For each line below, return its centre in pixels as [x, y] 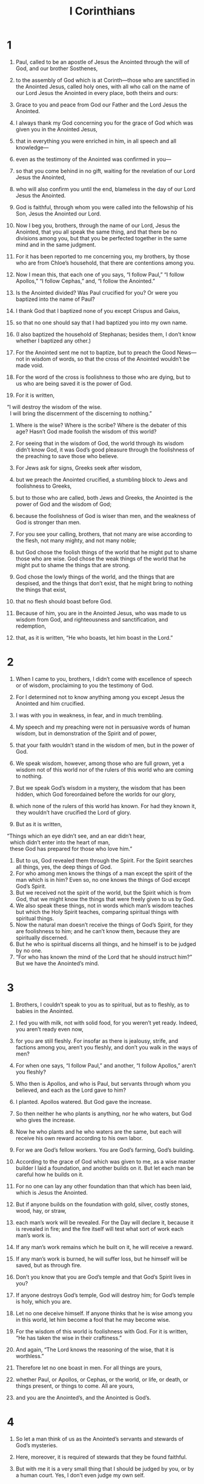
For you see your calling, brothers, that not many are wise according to [104, 534]
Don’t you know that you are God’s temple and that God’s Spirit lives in [103, 1277]
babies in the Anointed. [44, 1011]
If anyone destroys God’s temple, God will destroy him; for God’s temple [105, 1295]
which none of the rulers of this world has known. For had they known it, [106, 806]
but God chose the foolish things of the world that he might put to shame [106, 552]
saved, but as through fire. [48, 1265]
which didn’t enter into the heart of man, [60, 842]
